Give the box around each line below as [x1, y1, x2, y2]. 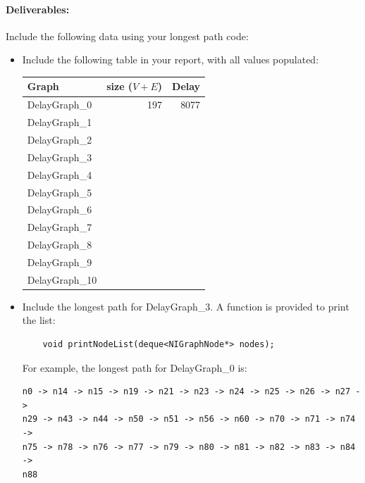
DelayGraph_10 [27, 272, 97, 287]
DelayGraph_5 [27, 184, 92, 199]
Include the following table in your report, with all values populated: [22, 52, 319, 67]
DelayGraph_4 [27, 167, 92, 182]
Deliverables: [6, 1, 70, 16]
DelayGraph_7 [27, 220, 92, 234]
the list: [22, 313, 56, 327]
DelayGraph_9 [27, 254, 92, 269]
